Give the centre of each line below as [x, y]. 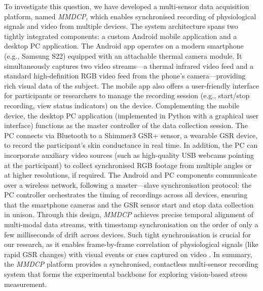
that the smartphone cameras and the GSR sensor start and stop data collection [129, 204]
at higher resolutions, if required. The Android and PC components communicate [130, 175]
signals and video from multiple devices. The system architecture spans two [121, 26]
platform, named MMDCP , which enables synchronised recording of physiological [130, 16]
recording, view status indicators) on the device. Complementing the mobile [122, 105]
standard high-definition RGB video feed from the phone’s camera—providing [125, 76]
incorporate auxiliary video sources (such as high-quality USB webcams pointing [129, 155]
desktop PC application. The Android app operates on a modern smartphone [124, 46]
